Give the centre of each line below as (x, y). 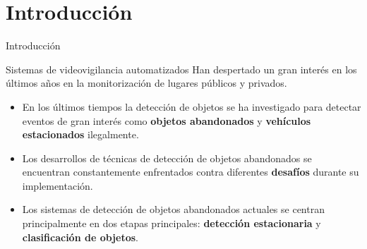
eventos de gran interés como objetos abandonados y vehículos (167, 120)
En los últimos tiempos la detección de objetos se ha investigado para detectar (192, 106)
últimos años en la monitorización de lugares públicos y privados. (146, 83)
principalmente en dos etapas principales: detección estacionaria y (172, 223)
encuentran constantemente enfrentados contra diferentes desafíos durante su (191, 172)
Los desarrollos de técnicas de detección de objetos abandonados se (167, 158)
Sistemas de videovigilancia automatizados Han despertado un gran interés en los (181, 69)
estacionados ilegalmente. (80, 134)
